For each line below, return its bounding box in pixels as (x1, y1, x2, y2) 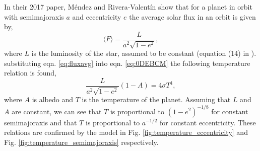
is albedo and (32, 94, 74, 105)
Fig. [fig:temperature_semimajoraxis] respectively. (4, 136, 159, 147)
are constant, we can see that (12, 106, 102, 116)
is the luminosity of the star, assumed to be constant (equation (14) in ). (31, 48, 256, 58)
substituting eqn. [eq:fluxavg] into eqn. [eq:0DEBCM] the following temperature (4, 57, 250, 68)
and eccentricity (72, 11, 121, 22)
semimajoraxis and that (4, 117, 77, 127)
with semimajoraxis (4, 11, 64, 22)
